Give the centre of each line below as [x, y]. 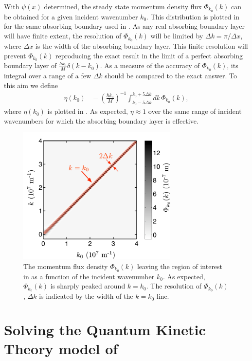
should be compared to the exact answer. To [171, 76]
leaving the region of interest [180, 266]
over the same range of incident [195, 111]
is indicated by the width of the [86, 296]
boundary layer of [30, 65]
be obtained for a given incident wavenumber [71, 16]
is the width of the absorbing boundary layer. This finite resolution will [142, 45]
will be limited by [177, 36]
